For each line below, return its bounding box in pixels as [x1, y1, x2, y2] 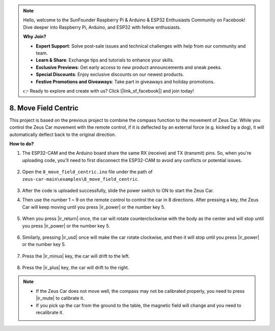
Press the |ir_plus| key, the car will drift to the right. [22, 265, 129, 271]
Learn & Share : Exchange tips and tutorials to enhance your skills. [36, 57, 174, 63]
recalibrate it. [36, 310, 64, 316]
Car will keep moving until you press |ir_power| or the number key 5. [22, 204, 166, 210]
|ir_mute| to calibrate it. [36, 295, 85, 301]
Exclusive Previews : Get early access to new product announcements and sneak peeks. [36, 64, 222, 70]
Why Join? [23, 34, 46, 40]
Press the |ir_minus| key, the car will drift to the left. [22, 253, 130, 259]
